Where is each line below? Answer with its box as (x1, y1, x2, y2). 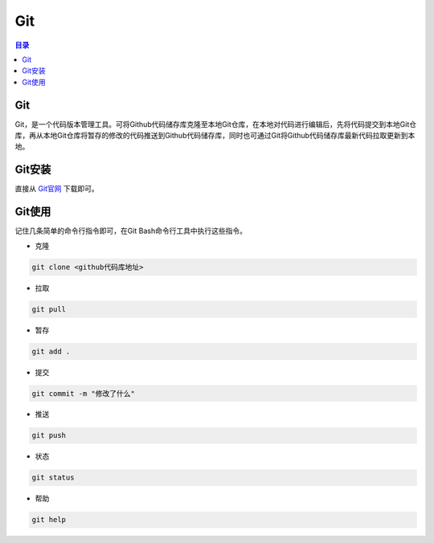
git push (31, 431, 67, 440)
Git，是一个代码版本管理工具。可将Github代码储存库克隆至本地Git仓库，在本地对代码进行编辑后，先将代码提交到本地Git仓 (14, 119, 417, 129)
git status (31, 473, 75, 482)
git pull (31, 304, 67, 313)
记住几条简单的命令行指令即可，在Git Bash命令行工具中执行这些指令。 (14, 226, 248, 236)
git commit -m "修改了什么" (31, 389, 136, 398)
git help (31, 515, 67, 525)
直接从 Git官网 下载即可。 (14, 184, 100, 194)
